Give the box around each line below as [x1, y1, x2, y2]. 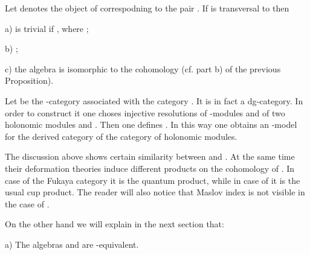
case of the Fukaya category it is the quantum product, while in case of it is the [5, 174, 300, 186]
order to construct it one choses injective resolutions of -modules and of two [5, 106, 285, 119]
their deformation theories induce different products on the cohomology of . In [5, 162, 295, 174]
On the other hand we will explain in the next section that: [5, 218, 224, 230]
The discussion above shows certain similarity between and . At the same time [5, 150, 295, 163]
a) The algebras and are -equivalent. [5, 238, 139, 250]
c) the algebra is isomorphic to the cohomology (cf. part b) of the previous [5, 62, 281, 75]
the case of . [5, 197, 50, 210]
